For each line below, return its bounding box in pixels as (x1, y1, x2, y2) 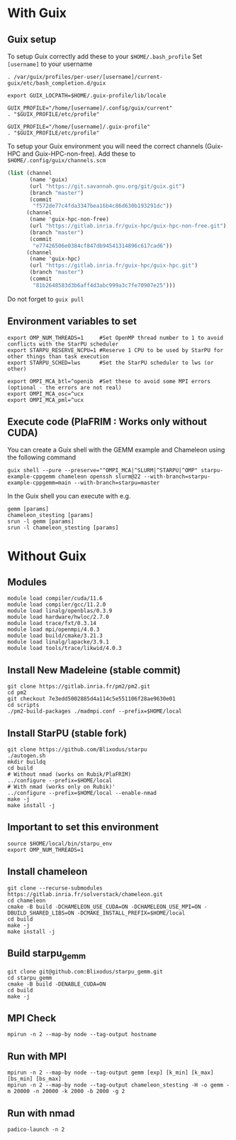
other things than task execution (7, 353, 110, 360)
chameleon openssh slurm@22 (57, 473, 141, 481)
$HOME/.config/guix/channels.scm (7, 157, 106, 164)
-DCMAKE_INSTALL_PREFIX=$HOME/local (77, 909, 186, 917)
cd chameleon (7, 897, 46, 904)
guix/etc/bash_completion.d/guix (7, 80, 106, 87)
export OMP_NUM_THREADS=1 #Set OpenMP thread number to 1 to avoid (7, 334, 223, 341)
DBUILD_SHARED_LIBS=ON (7, 909, 74, 917)
